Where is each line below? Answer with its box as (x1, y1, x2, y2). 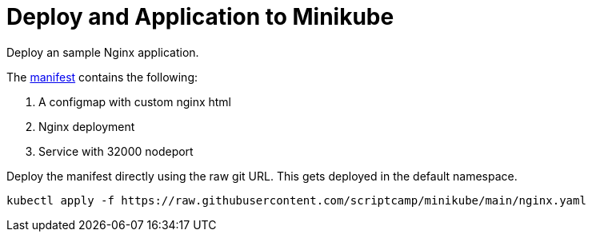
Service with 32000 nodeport (38, 144, 194, 158)
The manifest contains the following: (6, 69, 198, 84)
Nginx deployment (38, 119, 135, 133)
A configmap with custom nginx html (38, 94, 232, 109)
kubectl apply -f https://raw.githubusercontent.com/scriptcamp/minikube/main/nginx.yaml (6, 193, 586, 207)
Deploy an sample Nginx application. (6, 45, 199, 59)
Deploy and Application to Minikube (6, 3, 394, 30)
